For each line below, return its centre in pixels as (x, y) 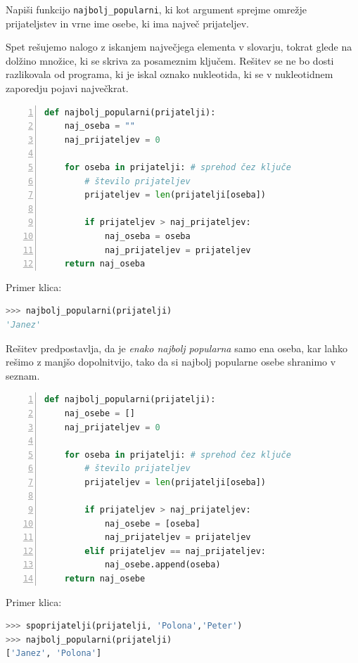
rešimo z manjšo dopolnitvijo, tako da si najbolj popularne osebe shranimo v (171, 362)
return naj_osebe (105, 579)
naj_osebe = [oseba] (152, 523)
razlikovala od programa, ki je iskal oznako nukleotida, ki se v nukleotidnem (170, 74)
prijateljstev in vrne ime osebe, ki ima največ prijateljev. (128, 23)
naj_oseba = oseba (147, 236)
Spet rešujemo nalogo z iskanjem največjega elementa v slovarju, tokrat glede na (179, 47)
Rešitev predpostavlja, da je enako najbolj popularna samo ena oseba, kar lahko (177, 348)
